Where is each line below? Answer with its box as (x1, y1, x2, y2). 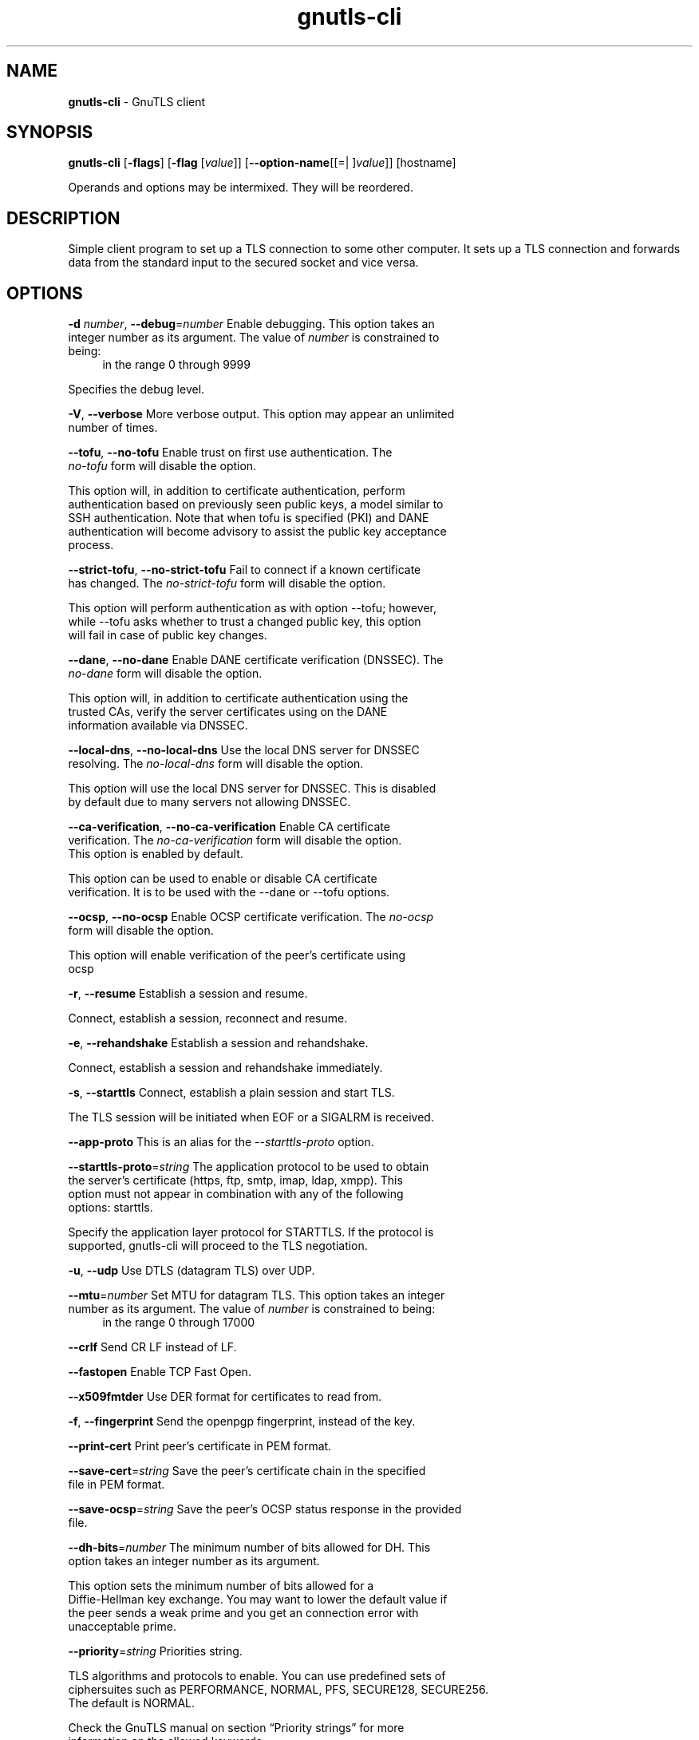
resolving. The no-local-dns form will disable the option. (68, 757, 364, 771)
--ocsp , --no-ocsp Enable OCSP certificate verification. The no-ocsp (68, 910, 434, 924)
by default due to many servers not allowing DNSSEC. (68, 795, 351, 809)
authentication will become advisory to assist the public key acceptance (68, 524, 447, 539)
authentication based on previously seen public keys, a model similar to (68, 497, 444, 512)
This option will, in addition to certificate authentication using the (68, 691, 409, 706)
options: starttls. (68, 1200, 153, 1215)
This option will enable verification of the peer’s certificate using (68, 948, 405, 963)
